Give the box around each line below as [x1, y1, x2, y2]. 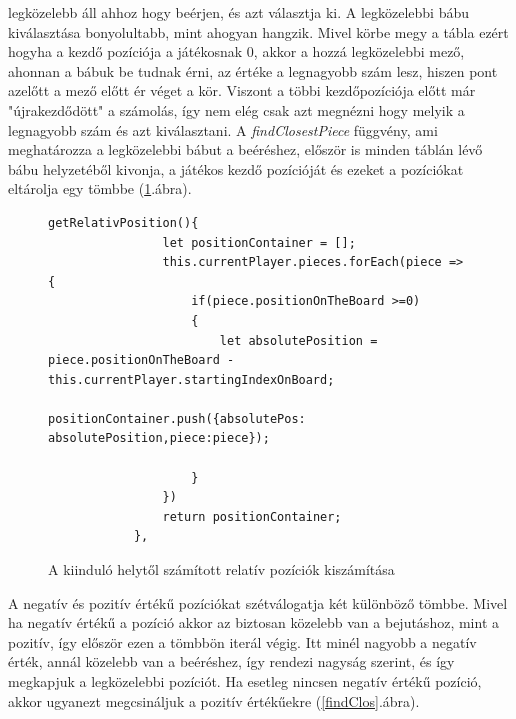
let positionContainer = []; [162, 235, 356, 250]
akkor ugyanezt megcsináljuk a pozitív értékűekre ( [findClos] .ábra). [8, 690, 420, 711]
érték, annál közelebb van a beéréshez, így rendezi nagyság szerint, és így [8, 651, 455, 672]
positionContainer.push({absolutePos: [48, 411, 306, 426]
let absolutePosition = [219, 333, 378, 348]
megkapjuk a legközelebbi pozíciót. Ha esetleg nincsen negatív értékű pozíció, [8, 671, 482, 691]
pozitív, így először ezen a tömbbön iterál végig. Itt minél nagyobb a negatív [8, 631, 477, 652]
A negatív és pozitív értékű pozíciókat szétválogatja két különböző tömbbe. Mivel [8, 592, 508, 613]
